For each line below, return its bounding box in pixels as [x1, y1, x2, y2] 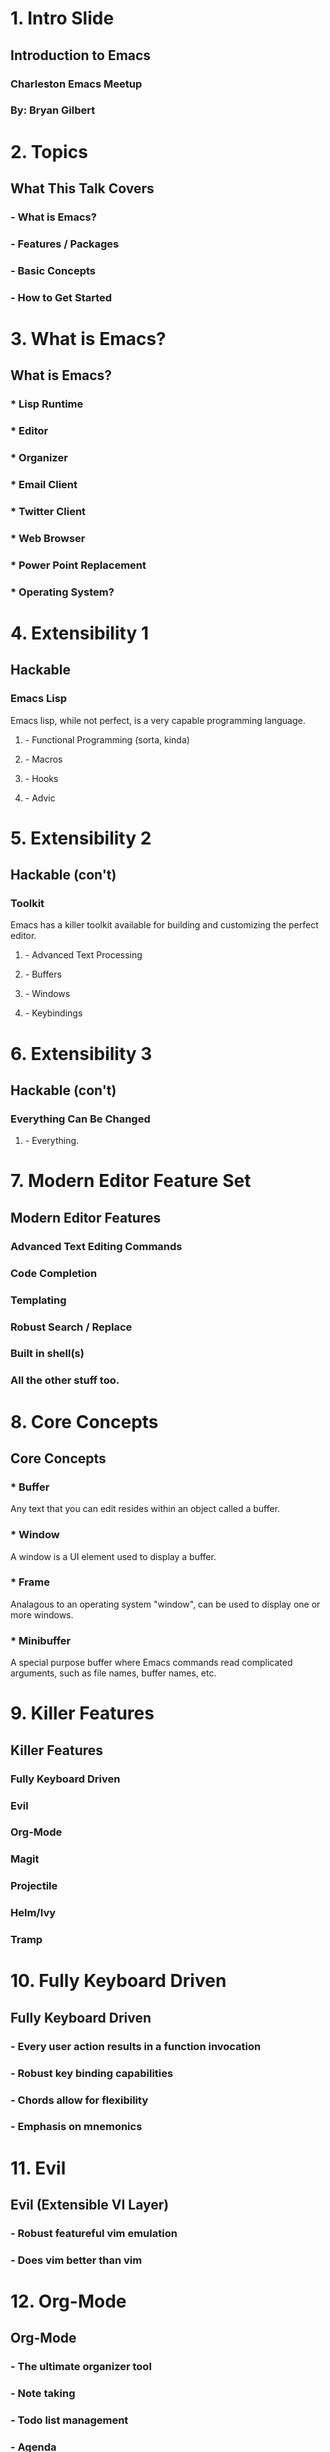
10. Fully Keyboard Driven [10, 1970, 227, 1992]
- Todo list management [10, 2413, 129, 2427]
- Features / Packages [10, 237, 120, 251]
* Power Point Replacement [10, 558, 147, 572]
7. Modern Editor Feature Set [10, 1170, 252, 1192]
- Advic [24, 792, 56, 804]
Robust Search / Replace [10, 1320, 133, 1334]
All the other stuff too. [10, 1373, 120, 1387]
